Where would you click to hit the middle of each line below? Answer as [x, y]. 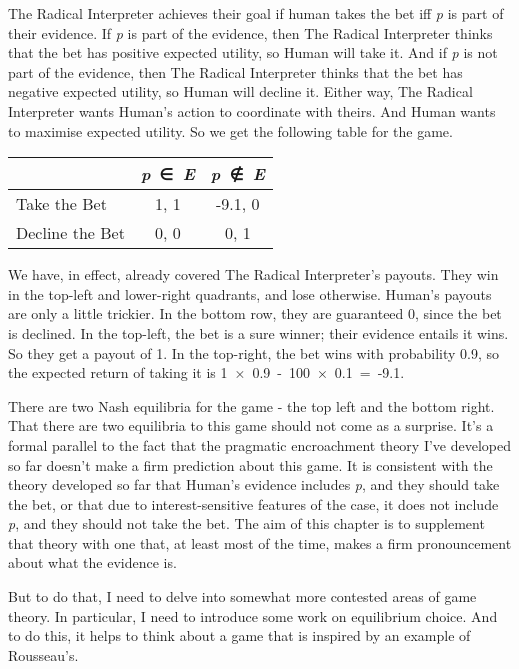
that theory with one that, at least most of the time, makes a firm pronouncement [260, 542]
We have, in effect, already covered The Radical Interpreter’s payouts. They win [253, 274]
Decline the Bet [70, 233]
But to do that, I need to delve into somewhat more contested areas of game [242, 596]
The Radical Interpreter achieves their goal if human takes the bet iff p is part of [256, 13]
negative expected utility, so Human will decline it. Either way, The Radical [240, 91]
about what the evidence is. [92, 562]
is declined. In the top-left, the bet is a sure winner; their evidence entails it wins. [258, 332]
